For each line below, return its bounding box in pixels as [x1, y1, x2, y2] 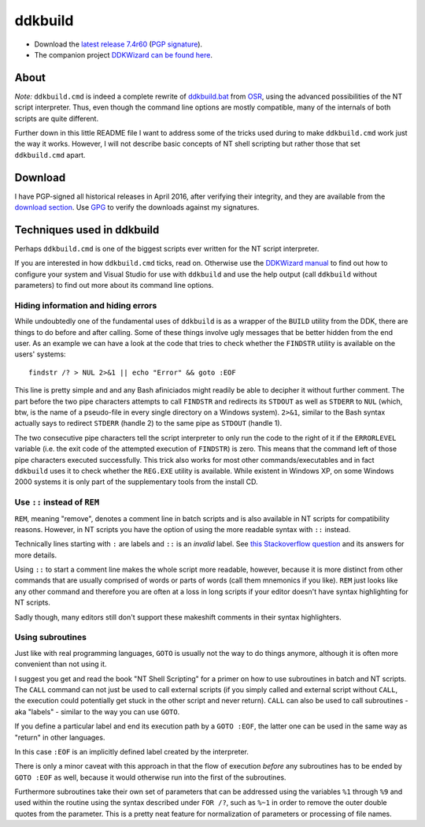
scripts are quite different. [14, 114, 98, 123]
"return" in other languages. [14, 732, 105, 742]
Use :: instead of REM [14, 497, 100, 508]
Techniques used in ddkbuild [14, 223, 160, 237]
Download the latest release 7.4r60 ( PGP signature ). [34, 39, 203, 49]
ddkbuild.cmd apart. [14, 150, 86, 159]
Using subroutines [14, 631, 87, 643]
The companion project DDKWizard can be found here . [34, 50, 213, 59]
